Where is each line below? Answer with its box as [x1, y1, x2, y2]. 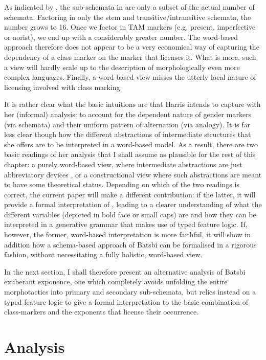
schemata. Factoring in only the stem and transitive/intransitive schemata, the [4, 11, 251, 22]
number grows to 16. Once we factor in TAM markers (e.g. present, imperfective [4, 21, 256, 32]
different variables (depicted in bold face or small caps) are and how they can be [4, 209, 256, 219]
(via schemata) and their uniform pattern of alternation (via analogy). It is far [4, 119, 251, 129]
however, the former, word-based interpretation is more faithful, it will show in [4, 229, 251, 240]
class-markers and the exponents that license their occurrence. [4, 306, 199, 317]
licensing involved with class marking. [4, 81, 122, 92]
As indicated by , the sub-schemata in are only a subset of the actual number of [4, 2, 255, 12]
